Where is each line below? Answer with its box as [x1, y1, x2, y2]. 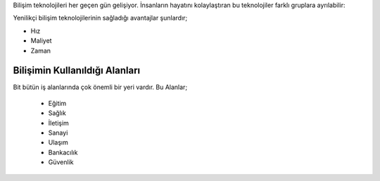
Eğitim [48, 99, 67, 107]
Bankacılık [48, 148, 78, 156]
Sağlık [48, 109, 66, 117]
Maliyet [30, 36, 52, 45]
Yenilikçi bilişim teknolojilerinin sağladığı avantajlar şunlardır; [13, 14, 188, 22]
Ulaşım [48, 138, 68, 147]
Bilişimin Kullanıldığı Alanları [13, 65, 141, 76]
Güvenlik [48, 158, 74, 166]
